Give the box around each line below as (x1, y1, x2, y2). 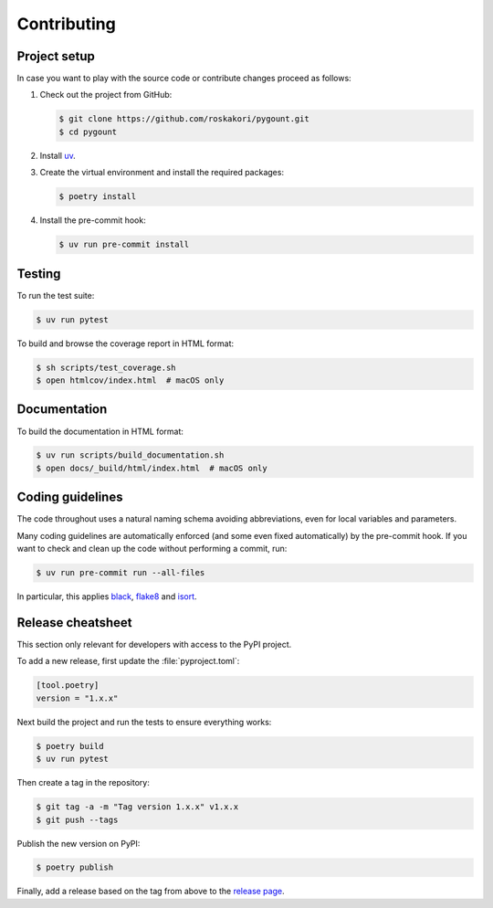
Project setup (16, 48, 96, 64)
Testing (16, 266, 61, 281)
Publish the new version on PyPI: (16, 838, 141, 849)
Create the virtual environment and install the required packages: (39, 167, 285, 178)
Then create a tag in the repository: (16, 777, 150, 788)
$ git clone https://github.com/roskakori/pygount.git (58, 114, 309, 124)
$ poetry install (58, 192, 137, 202)
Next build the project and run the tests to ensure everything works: (16, 716, 272, 727)
